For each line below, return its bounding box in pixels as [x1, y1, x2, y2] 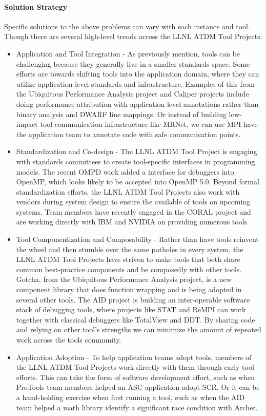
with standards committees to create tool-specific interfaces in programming [16, 156, 255, 166]
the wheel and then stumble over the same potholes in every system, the [16, 243, 243, 254]
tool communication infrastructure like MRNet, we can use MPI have [40, 119, 258, 129]
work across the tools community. [16, 334, 121, 345]
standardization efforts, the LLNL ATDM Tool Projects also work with [16, 186, 240, 197]
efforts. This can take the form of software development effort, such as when [16, 371, 255, 382]
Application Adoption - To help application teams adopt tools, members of [16, 351, 252, 362]
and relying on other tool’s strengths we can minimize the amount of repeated [16, 324, 261, 335]
